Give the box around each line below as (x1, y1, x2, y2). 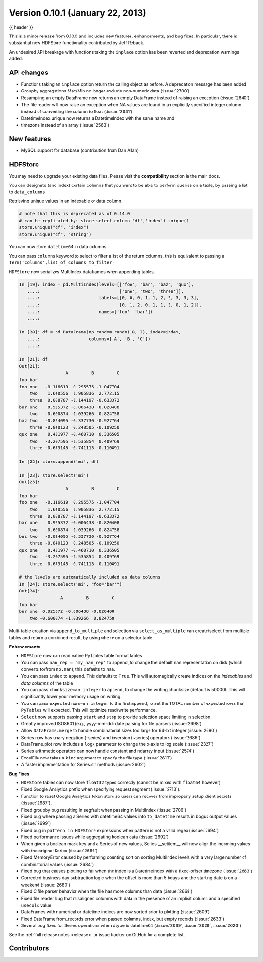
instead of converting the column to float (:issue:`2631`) (21, 109, 133, 114)
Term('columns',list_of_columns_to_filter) (9, 260, 114, 265)
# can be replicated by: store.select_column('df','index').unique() (19, 218, 189, 223)
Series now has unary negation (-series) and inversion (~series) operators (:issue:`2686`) (21, 734, 201, 740)
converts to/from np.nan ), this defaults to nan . (21, 666, 115, 672)
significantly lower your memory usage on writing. (21, 694, 122, 700)
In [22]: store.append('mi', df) (19, 459, 99, 464)
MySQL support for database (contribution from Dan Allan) (21, 148, 139, 153)
